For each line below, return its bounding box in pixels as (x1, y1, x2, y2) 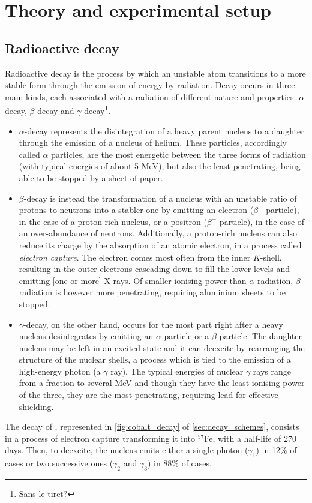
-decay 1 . (81, 103, 111, 117)
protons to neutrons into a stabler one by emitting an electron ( (19, 203, 254, 216)
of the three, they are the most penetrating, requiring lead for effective (19, 388, 278, 401)
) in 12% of (256, 444, 297, 456)
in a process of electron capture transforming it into (5, 432, 195, 444)
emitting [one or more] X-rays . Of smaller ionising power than (19, 274, 247, 286)
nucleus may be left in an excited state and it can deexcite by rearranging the (19, 341, 305, 354)
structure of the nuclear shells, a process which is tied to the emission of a (19, 353, 291, 366)
